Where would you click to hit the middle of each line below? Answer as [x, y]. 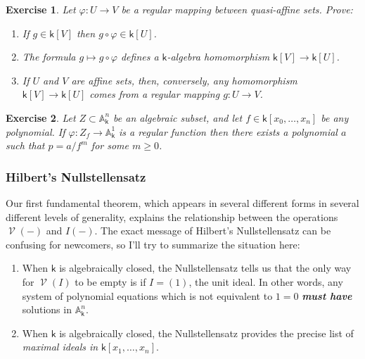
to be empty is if [110, 281]
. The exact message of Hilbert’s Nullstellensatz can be [213, 231]
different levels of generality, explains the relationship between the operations [172, 216]
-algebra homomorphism [218, 57]
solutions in [47, 309]
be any [335, 117]
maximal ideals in [60, 347]
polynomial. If [36, 131]
